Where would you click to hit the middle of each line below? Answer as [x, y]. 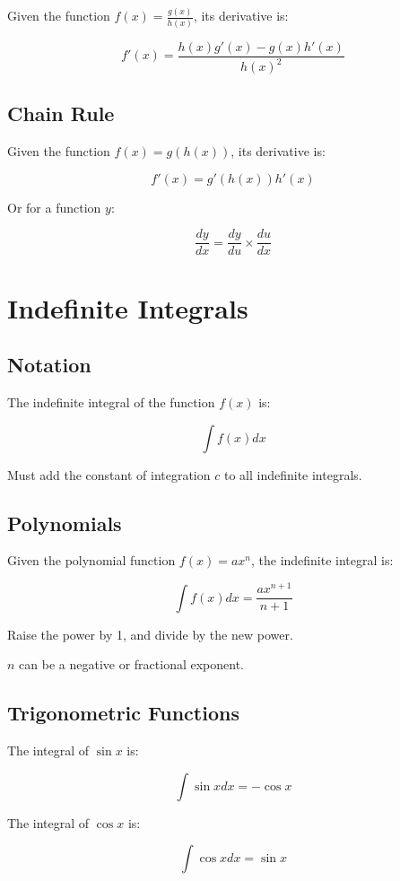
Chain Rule [61, 113]
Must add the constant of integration [109, 474]
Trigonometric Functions [123, 713]
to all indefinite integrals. [293, 474]
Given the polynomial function [91, 560]
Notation [49, 365]
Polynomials [65, 523]
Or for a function [54, 207]
